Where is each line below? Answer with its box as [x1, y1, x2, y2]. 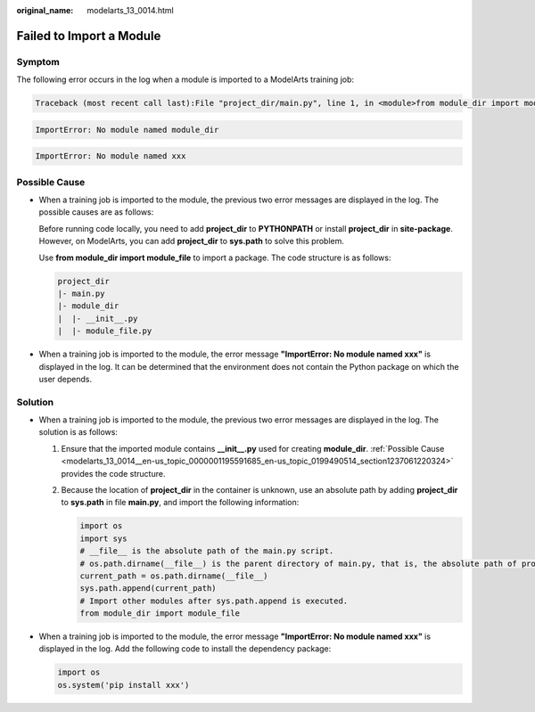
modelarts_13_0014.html [86, 5, 174, 15]
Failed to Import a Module [16, 28, 161, 44]
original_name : [16, 5, 74, 15]
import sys [79, 533, 128, 544]
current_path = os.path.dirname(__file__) [79, 570, 268, 581]
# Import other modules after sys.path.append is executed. [79, 595, 349, 606]
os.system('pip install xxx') [57, 680, 190, 690]
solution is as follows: [38, 427, 118, 438]
